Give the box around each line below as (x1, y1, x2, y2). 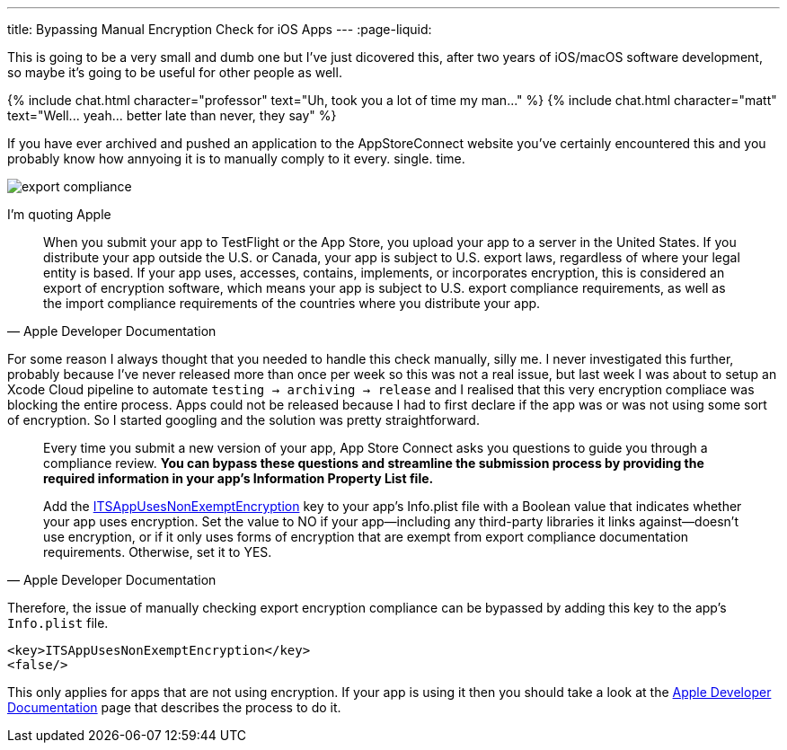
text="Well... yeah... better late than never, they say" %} (7, 108, 337, 123)
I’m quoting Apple (7, 207, 111, 222)
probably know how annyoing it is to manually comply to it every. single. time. (7, 151, 465, 166)
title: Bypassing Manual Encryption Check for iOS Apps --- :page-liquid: (7, 22, 432, 37)
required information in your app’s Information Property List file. (43, 471, 434, 486)
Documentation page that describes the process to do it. (7, 700, 341, 715)
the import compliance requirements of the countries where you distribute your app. (43, 296, 541, 311)
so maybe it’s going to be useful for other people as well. (7, 65, 342, 80)
